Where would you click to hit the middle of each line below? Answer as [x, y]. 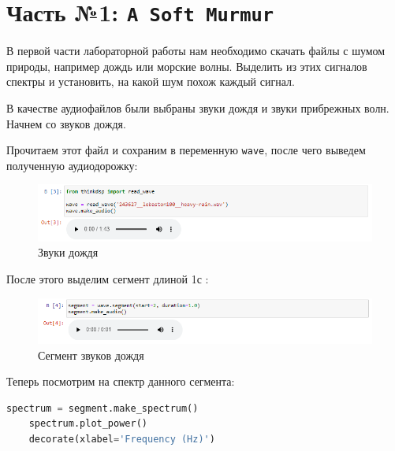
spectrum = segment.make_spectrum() [102, 408]
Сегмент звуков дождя [91, 355]
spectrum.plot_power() [88, 424]
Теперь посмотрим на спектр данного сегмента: [121, 381]
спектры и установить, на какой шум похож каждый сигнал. [151, 81]
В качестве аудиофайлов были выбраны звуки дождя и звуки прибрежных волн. [198, 108]
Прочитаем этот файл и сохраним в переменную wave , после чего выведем [186, 150]
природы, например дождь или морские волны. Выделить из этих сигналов [187, 66]
